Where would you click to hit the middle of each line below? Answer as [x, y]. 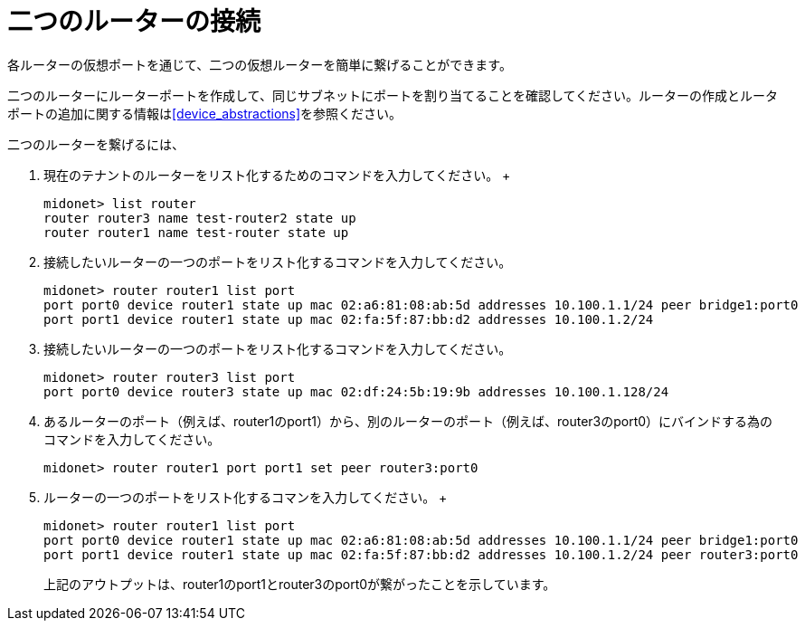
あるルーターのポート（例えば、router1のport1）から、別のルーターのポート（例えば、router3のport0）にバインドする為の [408, 421]
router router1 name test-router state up [196, 232]
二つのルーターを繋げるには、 [96, 144]
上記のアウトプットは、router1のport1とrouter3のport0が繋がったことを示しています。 [300, 584]
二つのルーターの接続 [134, 22]
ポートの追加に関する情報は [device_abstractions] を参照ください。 [205, 113]
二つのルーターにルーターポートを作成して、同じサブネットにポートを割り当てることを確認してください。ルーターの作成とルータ [393, 95]
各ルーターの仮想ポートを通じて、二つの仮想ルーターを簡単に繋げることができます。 [260, 64]
